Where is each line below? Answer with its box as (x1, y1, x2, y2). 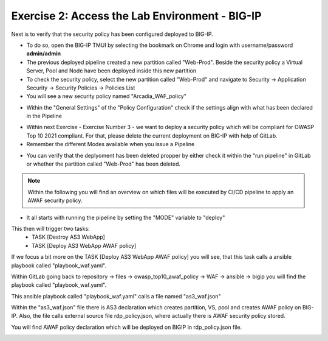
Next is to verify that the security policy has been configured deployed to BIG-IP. (11, 30, 213, 38)
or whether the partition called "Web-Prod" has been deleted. (26, 160, 180, 167)
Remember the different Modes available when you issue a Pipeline (26, 141, 195, 148)
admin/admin (26, 50, 61, 57)
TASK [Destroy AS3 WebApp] (32, 233, 106, 241)
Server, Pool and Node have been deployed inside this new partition (26, 67, 197, 74)
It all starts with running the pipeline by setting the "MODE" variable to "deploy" (26, 214, 225, 221)
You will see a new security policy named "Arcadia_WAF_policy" (26, 93, 186, 100)
